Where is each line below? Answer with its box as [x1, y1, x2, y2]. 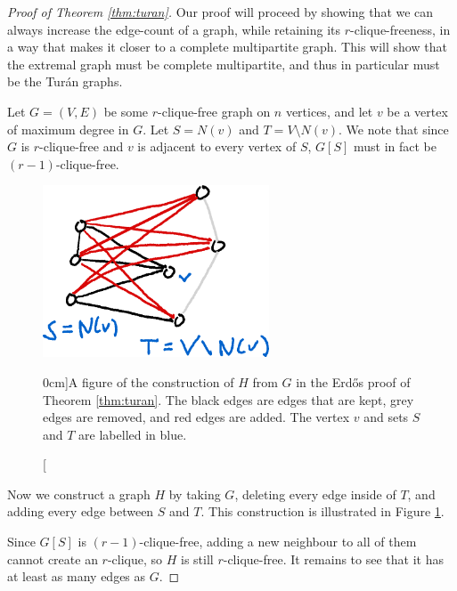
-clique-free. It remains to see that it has [223, 549, 444, 568]
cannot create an [7, 549, 98, 568]
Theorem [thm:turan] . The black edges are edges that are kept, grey [43, 390, 414, 409]
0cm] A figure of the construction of [43, 372, 234, 391]
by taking [168, 484, 221, 503]
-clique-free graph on [158, 101, 271, 120]
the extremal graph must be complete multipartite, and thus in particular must [7, 54, 440, 73]
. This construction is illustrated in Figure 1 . [200, 502, 445, 521]
